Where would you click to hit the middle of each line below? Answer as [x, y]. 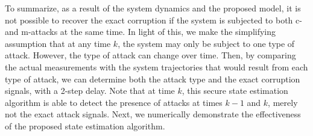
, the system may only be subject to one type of [206, 43]
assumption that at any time [58, 43]
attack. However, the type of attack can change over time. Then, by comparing [150, 55]
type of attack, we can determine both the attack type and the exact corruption [153, 79]
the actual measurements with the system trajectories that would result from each [156, 66]
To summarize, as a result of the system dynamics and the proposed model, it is [153, 8]
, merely [283, 102]
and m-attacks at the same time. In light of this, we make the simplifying [141, 32]
